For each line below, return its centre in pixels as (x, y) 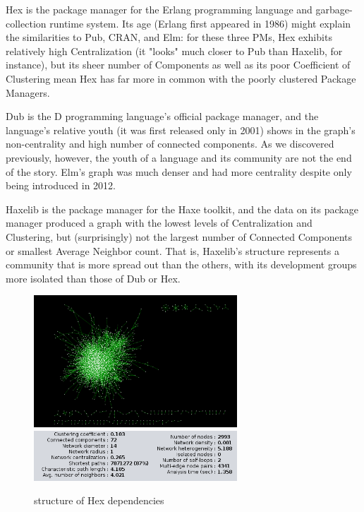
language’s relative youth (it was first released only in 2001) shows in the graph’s (181, 130)
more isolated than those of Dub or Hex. (93, 278)
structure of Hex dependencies (99, 500)
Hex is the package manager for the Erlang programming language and (159, 9)
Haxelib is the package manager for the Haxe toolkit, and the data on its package (182, 209)
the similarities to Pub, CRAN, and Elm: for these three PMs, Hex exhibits (169, 37)
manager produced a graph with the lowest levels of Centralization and (159, 223)
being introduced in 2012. (61, 185)
